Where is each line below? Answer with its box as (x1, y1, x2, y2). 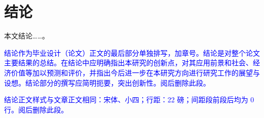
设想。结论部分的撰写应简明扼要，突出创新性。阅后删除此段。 (4, 77, 210, 88)
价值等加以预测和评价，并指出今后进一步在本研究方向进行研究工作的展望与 (11, 67, 260, 77)
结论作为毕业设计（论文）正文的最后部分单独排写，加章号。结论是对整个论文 (4, 47, 260, 58)
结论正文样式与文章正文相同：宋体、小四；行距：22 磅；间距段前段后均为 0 (4, 94, 254, 105)
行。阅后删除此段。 (4, 104, 68, 114)
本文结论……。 (4, 30, 49, 41)
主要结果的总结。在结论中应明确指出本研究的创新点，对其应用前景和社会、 (4, 57, 253, 68)
